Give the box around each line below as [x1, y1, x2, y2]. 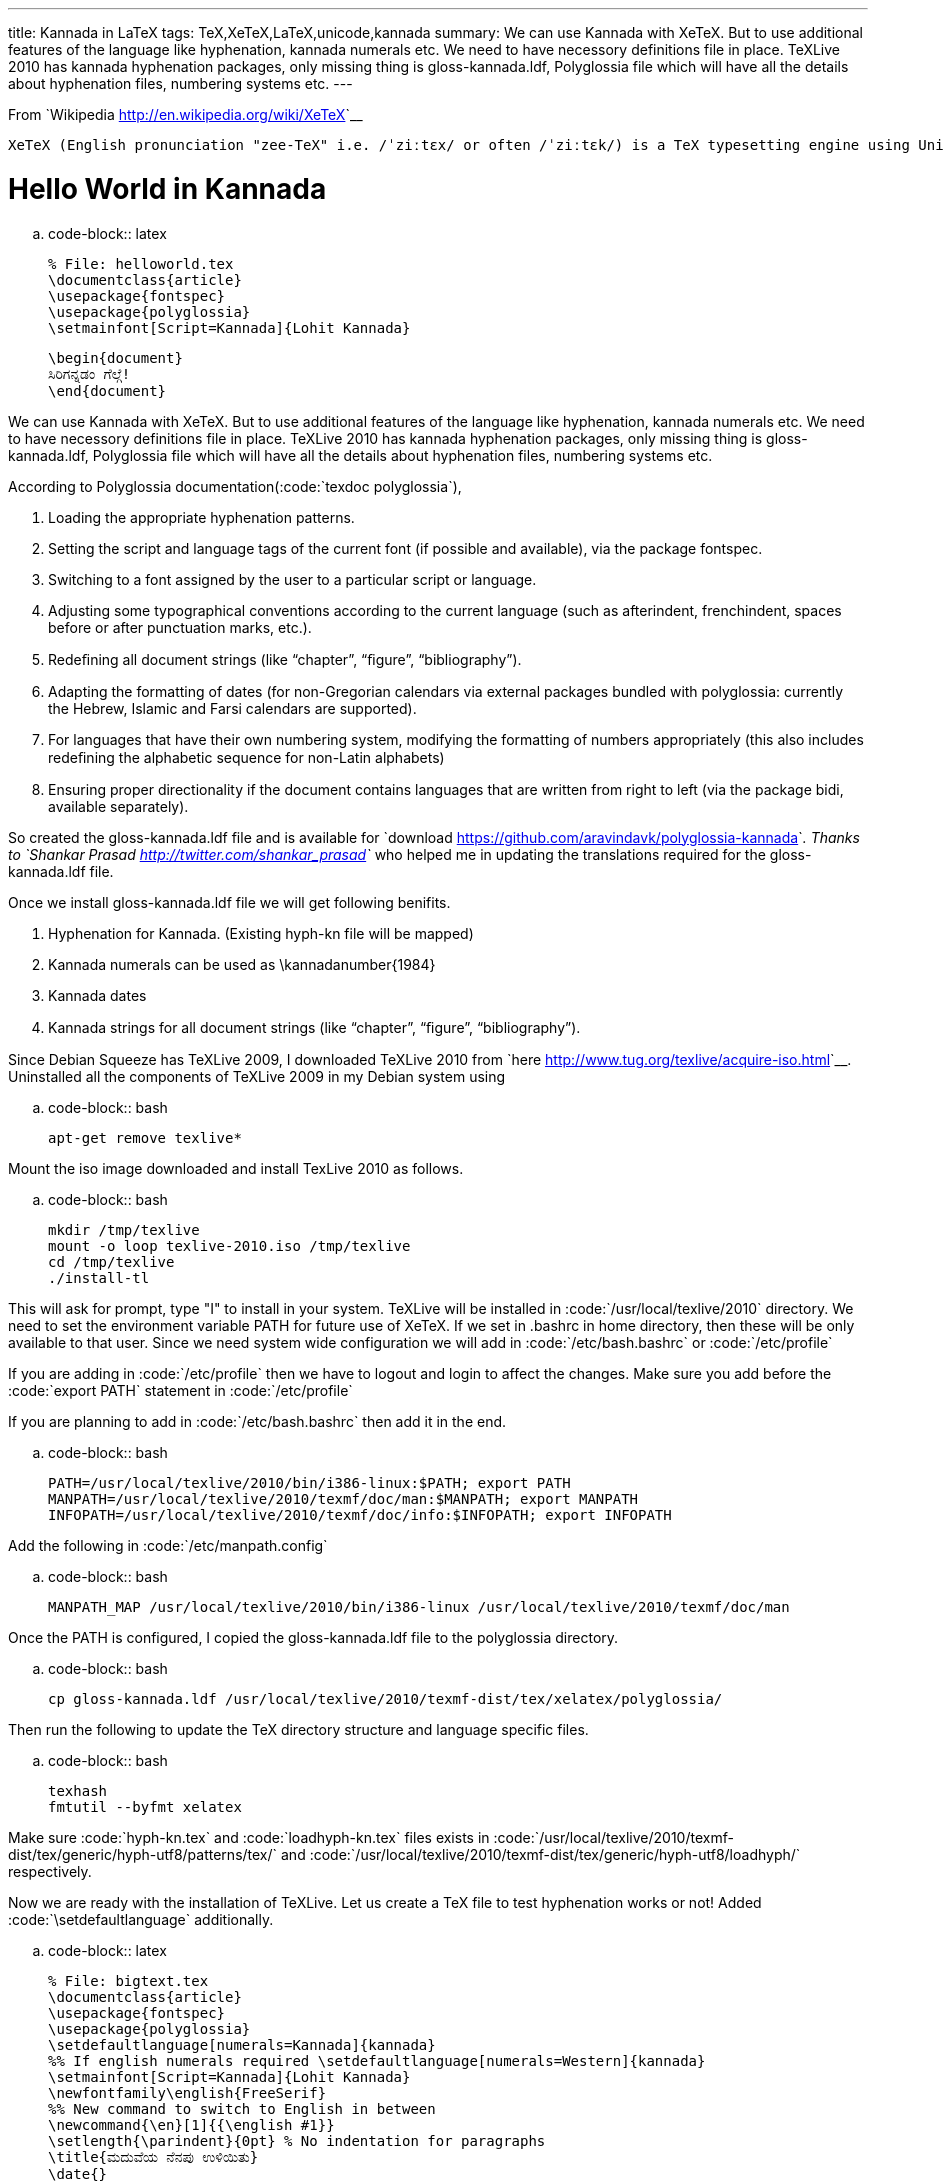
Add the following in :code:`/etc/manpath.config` [8, 1536, 328, 1554]
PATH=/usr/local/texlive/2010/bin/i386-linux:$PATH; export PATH [48, 1474, 571, 1491]
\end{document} [48, 382, 167, 399]
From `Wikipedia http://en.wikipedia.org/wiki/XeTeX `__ [8, 106, 363, 123]
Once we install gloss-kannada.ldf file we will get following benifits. [8, 893, 451, 911]
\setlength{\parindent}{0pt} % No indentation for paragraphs [48, 2132, 546, 2149]
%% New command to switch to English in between [48, 2100, 436, 2117]
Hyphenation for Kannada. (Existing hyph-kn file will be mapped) [48, 924, 474, 942]
